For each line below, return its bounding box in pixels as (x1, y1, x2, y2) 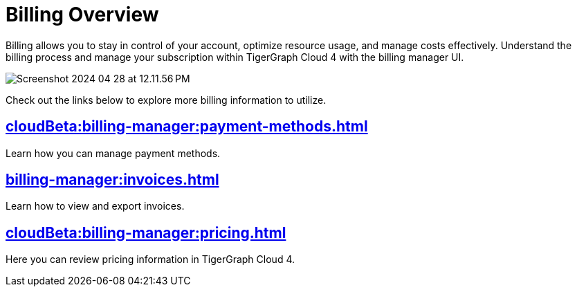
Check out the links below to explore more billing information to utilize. (6, 93, 327, 106)
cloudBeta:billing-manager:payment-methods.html (6, 118, 368, 136)
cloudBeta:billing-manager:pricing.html (6, 223, 286, 241)
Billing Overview (6, 3, 159, 26)
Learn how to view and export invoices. (6, 200, 185, 212)
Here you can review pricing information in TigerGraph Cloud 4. (6, 253, 295, 266)
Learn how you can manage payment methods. (6, 147, 221, 159)
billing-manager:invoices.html (6, 171, 219, 189)
